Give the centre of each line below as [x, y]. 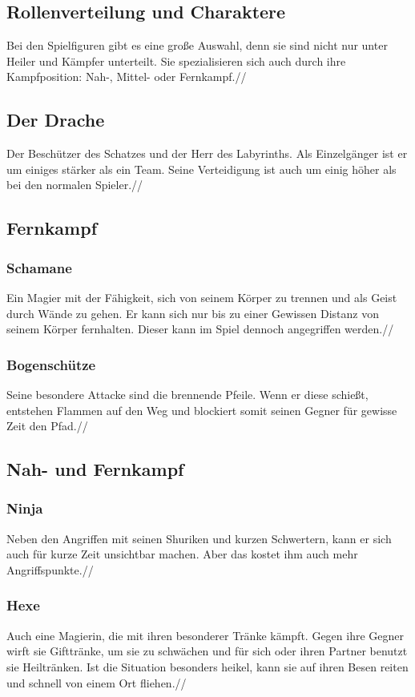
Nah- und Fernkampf [95, 469]
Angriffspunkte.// [50, 569]
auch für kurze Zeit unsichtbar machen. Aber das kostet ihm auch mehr [182, 554]
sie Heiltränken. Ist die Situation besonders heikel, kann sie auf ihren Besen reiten [207, 666]
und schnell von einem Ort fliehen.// [97, 682]
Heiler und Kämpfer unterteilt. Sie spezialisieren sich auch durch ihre [176, 60]
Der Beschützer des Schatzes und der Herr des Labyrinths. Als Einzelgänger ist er [207, 153]
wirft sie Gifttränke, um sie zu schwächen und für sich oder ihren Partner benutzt [207, 651]
